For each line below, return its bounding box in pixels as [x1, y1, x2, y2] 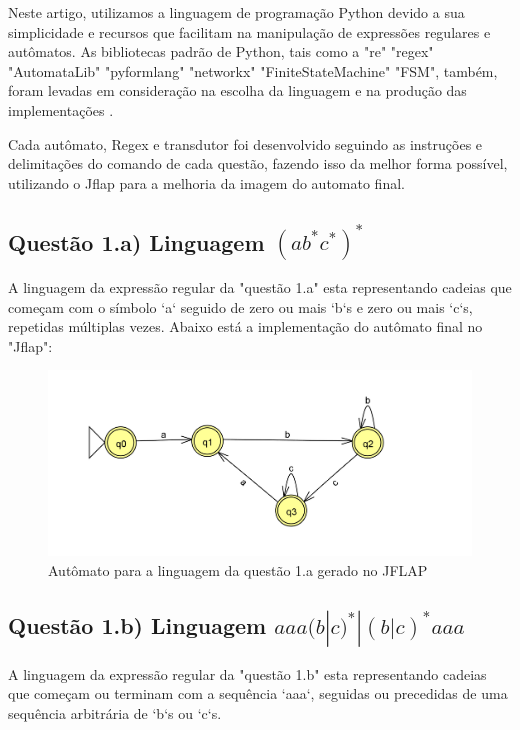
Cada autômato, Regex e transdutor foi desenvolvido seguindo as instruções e [8, 133, 483, 154]
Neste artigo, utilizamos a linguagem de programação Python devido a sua [8, 2, 465, 22]
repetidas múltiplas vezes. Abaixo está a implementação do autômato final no [8, 316, 483, 337]
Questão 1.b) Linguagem [8, 609, 267, 640]
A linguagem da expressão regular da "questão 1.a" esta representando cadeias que [8, 276, 512, 297]
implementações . [8, 99, 114, 120]
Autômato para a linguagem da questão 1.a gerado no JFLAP [48, 559, 428, 580]
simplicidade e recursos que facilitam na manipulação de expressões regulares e [8, 21, 491, 42]
